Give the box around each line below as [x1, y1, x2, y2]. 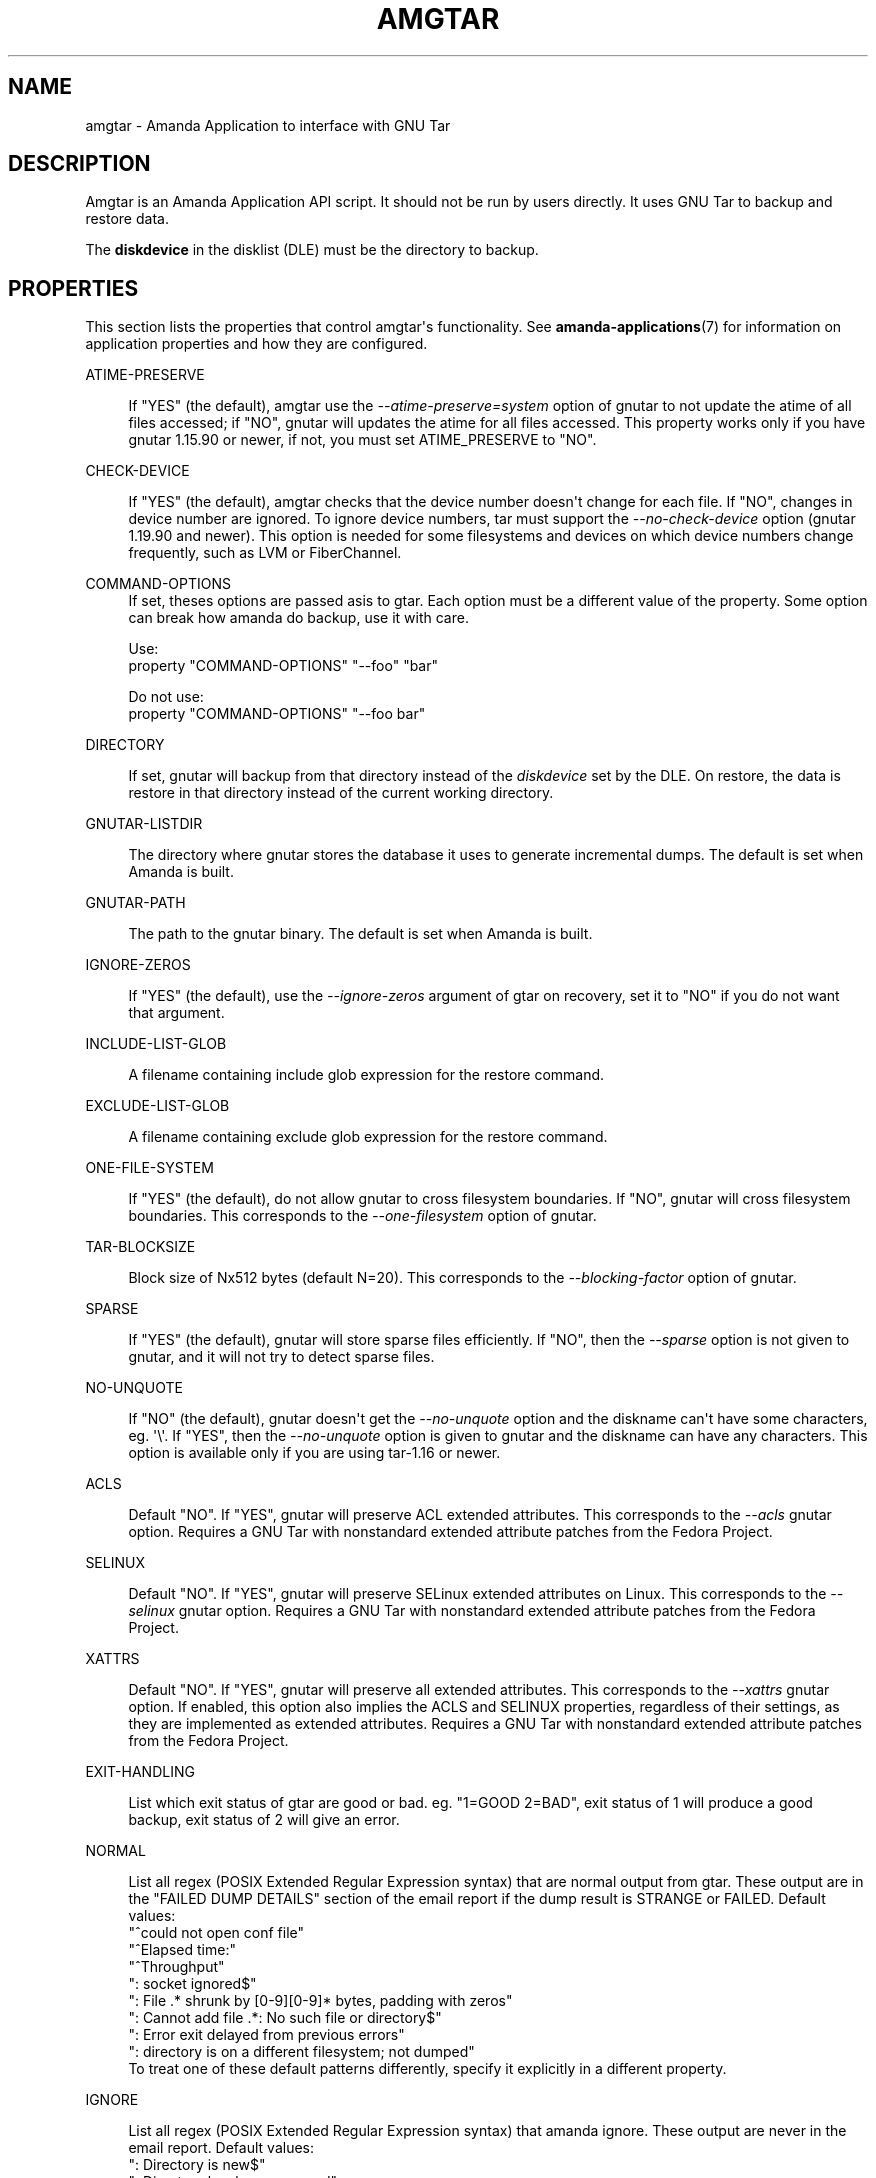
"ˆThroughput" [128, 1958, 225, 1976]
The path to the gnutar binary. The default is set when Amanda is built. [128, 925, 593, 943]
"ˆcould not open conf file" [128, 1924, 305, 1942]
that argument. [128, 1004, 225, 1022]
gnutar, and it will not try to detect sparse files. [128, 1348, 435, 1366]
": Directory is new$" [128, 2156, 266, 2174]
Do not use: [128, 688, 204, 706]
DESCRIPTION [8, 151, 151, 177]
